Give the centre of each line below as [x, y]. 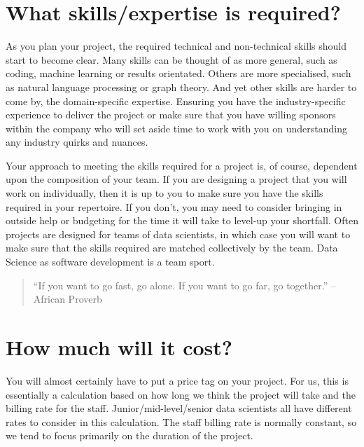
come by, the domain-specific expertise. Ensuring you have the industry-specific [176, 101]
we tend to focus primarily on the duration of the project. [129, 435]
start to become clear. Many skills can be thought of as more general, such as [171, 59]
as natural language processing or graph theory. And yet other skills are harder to [181, 87]
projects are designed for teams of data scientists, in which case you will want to [178, 234]
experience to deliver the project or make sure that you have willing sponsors [171, 115]
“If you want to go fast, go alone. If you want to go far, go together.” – [184, 285]
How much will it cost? [119, 347]
